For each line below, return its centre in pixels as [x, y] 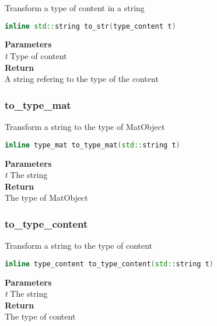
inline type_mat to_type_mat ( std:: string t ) [92, 145]
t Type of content [36, 56]
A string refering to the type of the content [82, 79]
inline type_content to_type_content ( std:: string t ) [109, 264]
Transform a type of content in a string [75, 8]
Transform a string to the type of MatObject [85, 127]
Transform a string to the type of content [79, 246]
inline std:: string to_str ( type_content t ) [90, 26]
